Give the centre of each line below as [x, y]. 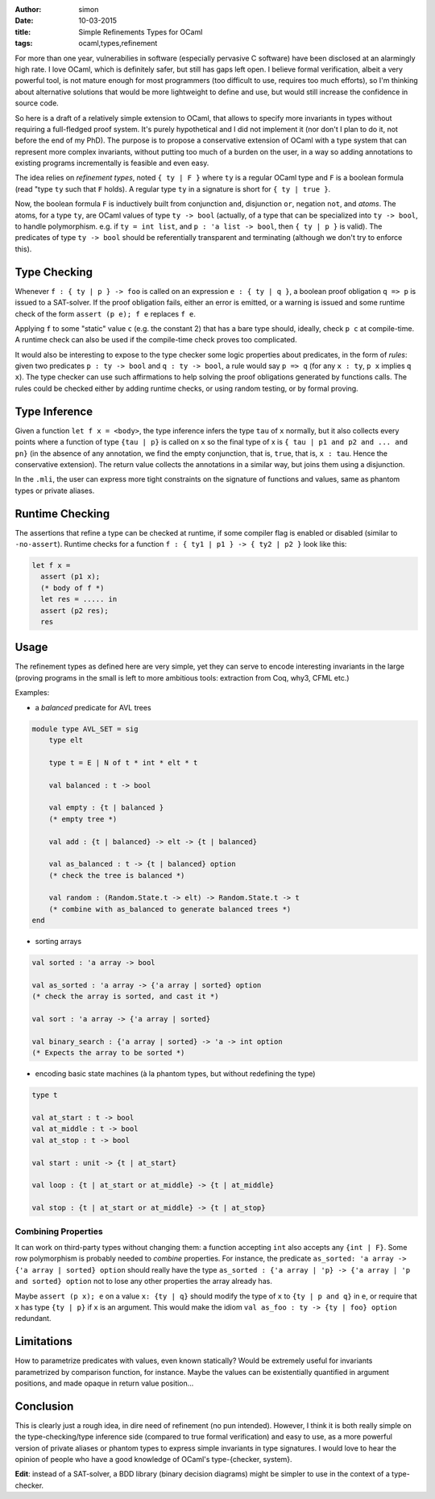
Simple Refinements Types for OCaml [141, 31]
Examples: [32, 693]
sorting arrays [58, 942]
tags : [24, 43]
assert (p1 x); [70, 577]
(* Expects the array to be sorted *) [108, 1053]
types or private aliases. [55, 491]
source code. [37, 103]
